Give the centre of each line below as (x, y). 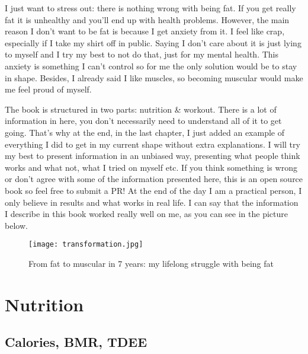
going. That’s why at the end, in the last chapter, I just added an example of (145, 132)
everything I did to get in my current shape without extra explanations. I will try (153, 144)
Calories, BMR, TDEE (76, 342)
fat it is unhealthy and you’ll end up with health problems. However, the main (147, 19)
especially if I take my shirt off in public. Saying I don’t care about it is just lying (153, 42)
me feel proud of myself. (48, 89)
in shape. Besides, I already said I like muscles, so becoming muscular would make (154, 77)
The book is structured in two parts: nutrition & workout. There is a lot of (141, 109)
